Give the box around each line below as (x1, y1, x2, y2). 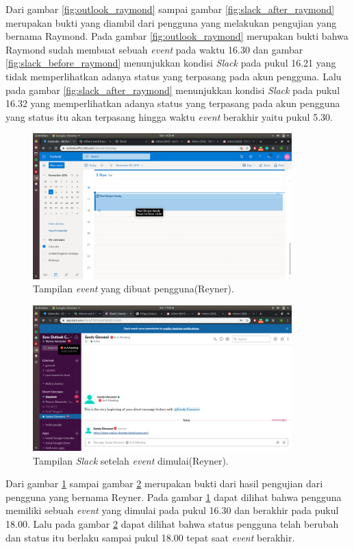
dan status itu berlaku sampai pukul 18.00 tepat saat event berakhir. (5, 530, 295, 544)
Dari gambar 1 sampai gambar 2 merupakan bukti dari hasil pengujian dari (5, 476, 323, 491)
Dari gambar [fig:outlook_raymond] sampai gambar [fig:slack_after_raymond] (5, 2, 335, 16)
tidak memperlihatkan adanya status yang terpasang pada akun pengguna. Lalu (5, 69, 342, 83)
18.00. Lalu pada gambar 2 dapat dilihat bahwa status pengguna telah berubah (5, 516, 339, 530)
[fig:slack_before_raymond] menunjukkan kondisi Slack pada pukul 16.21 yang (5, 56, 336, 70)
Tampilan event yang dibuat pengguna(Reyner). (33, 281, 234, 296)
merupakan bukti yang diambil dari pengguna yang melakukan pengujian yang (5, 15, 337, 30)
